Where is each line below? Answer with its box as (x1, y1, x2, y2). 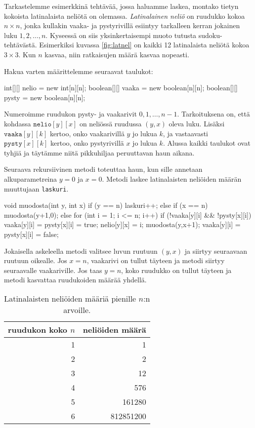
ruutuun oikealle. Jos (4, 255, 67, 266)
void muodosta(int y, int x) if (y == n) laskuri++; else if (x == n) (4, 200, 208, 210)
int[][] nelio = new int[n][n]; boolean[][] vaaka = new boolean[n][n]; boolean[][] (4, 82, 238, 93)
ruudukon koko (8, 323, 68, 335)
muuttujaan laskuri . (4, 183, 69, 194)
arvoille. (63, 304, 91, 315)
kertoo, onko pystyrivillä (50, 138, 124, 148)
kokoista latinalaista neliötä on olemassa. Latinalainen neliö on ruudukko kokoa (4, 10, 245, 21)
